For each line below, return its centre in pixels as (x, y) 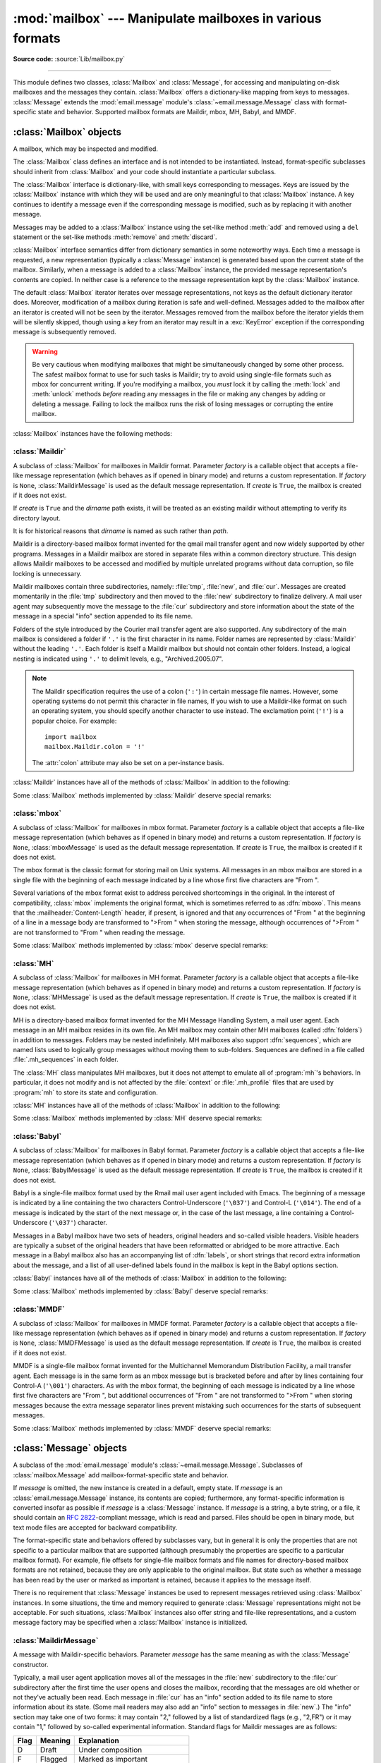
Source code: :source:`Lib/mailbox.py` (69, 59)
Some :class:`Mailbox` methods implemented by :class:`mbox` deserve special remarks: (140, 946)
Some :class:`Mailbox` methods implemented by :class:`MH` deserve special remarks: (138, 1118)
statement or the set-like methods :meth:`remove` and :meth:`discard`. (115, 237)
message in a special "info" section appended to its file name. (103, 616)
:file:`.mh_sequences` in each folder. (66, 1060)
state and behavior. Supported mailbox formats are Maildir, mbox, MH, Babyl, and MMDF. (167, 111)
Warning (45, 351)
